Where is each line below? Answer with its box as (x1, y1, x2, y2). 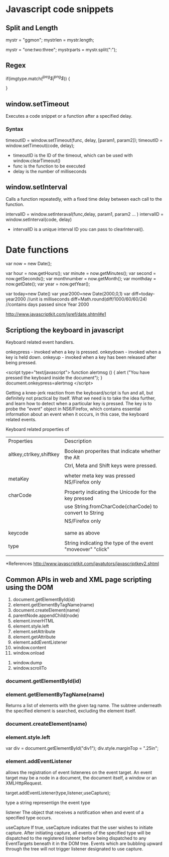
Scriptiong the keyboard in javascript (6, 326, 124, 334)
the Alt (64, 454, 80, 461)
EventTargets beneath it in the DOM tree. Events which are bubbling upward (6, 840, 162, 846)
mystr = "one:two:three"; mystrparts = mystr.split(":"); (6, 47, 117, 52)
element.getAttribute (13, 634, 56, 640)
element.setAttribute (13, 628, 56, 635)
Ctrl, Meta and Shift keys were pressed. (64, 462, 157, 469)
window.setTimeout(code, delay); (6, 142, 75, 148)
